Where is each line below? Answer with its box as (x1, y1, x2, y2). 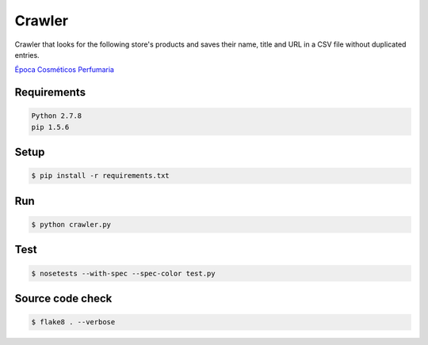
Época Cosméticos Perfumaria (14, 65, 115, 74)
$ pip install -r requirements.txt (31, 171, 170, 180)
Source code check (14, 291, 113, 305)
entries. (14, 50, 40, 59)
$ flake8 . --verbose (31, 317, 116, 327)
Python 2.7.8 (31, 112, 82, 120)
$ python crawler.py (31, 220, 111, 229)
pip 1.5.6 (31, 123, 70, 131)
